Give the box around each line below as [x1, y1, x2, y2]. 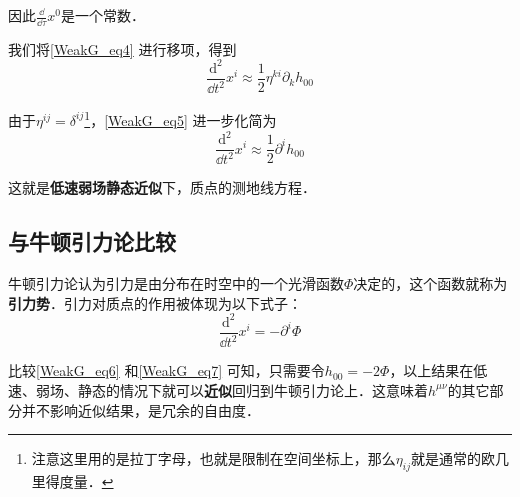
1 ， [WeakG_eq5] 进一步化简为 [84, 107, 277, 130]
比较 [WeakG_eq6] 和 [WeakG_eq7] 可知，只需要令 [8, 360, 325, 381]
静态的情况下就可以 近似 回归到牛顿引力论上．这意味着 [77, 379, 428, 400]
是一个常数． [60, 5, 145, 25]
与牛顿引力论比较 [8, 226, 176, 257]
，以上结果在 [389, 360, 474, 381]
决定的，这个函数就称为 [353, 273, 508, 294]
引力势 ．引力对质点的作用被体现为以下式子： [8, 292, 302, 313]
